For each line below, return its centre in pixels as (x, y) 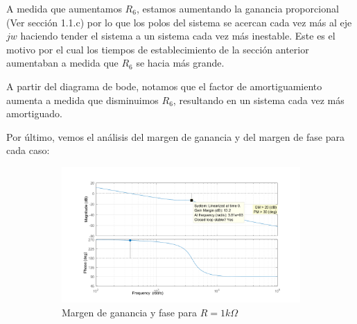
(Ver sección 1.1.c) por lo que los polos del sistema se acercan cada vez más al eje (179, 22)
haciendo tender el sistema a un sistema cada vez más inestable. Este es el (178, 36)
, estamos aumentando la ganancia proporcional (237, 8)
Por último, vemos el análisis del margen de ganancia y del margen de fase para (175, 136)
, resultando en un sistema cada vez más (259, 100)
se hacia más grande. (180, 63)
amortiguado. (34, 113)
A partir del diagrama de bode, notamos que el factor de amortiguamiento (164, 86)
